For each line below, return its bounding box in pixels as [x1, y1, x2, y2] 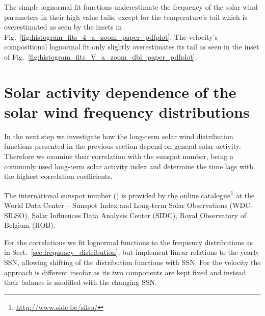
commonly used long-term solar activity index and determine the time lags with [4, 161, 254, 171]
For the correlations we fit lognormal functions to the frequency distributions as [4, 236, 253, 247]
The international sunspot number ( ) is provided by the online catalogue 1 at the [4, 188, 255, 200]
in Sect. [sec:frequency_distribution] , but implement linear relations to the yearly [4, 247, 259, 257]
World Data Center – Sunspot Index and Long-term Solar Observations [4, 200, 227, 210]
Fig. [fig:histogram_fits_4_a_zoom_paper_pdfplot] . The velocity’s [4, 31, 218, 42]
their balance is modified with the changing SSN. [4, 277, 157, 287]
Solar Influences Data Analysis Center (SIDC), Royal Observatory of [32, 209, 246, 220]
